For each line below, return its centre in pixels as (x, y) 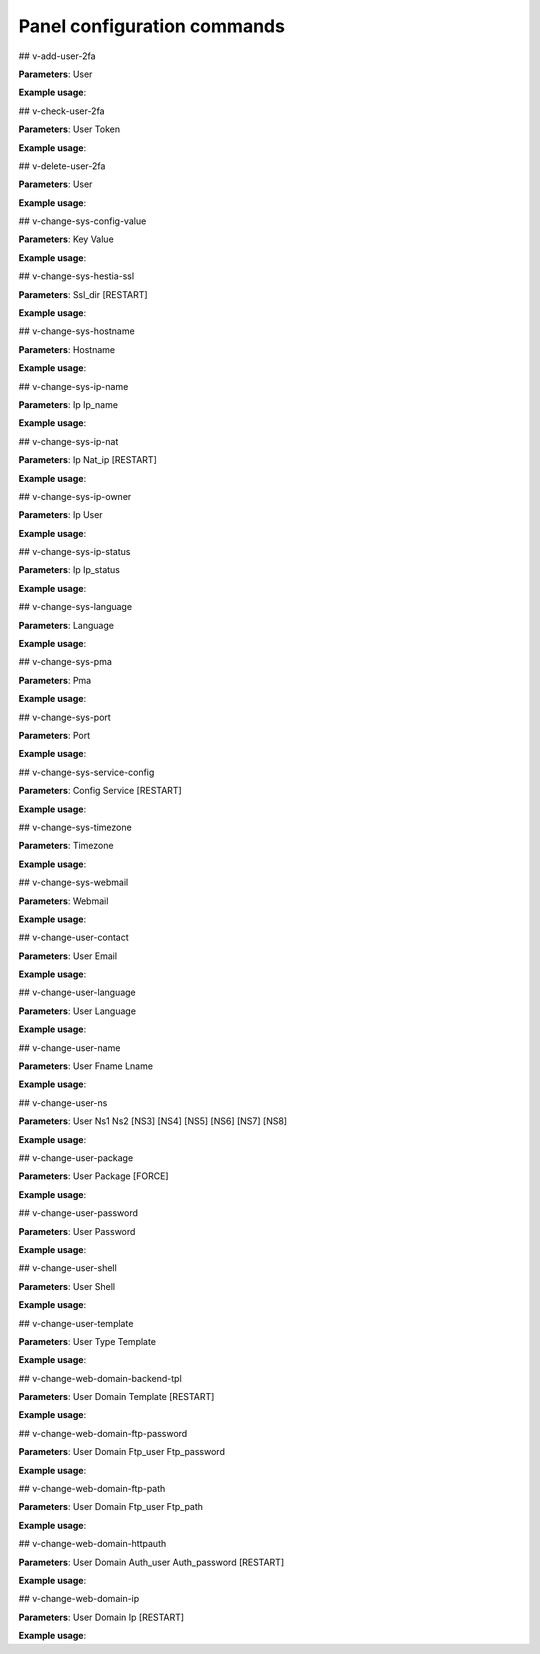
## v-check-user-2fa (61, 111)
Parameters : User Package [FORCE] (93, 1176)
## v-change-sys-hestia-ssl (76, 276)
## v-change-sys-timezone (75, 827)
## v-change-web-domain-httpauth (92, 1544)
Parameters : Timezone (66, 846)
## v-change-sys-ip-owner (75, 496)
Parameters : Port (54, 735)
